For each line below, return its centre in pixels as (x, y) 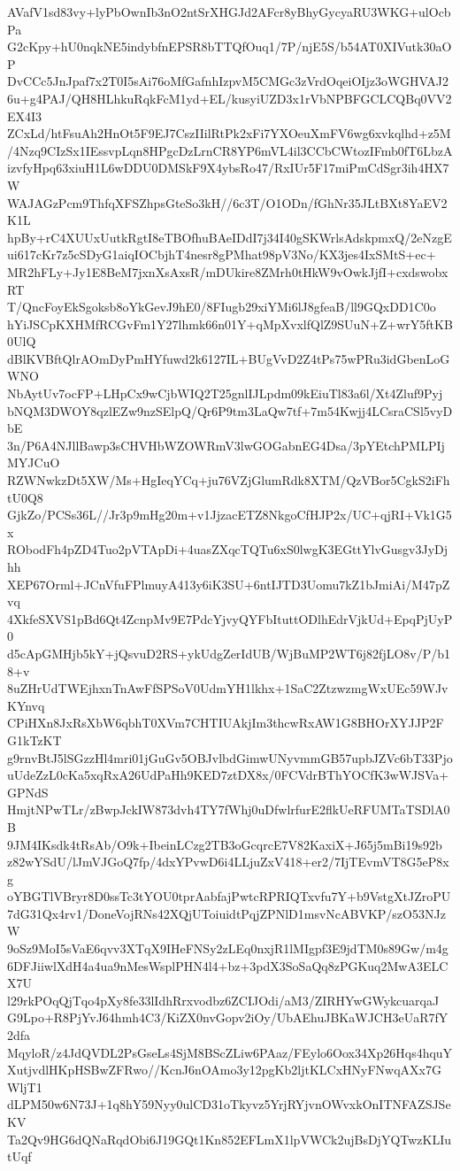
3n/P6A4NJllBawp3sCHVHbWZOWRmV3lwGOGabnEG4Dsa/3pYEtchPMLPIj (226, 445)
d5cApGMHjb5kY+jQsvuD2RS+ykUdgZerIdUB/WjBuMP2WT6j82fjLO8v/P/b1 (229, 653)
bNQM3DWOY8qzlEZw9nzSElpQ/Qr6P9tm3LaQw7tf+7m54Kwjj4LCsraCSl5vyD (230, 410)
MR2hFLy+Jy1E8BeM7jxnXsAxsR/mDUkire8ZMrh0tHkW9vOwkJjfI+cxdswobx (228, 271)
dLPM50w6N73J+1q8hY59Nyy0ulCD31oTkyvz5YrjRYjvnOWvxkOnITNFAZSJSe (229, 1104)
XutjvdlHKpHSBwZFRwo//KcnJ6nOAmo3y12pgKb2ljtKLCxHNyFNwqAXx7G (224, 1070)
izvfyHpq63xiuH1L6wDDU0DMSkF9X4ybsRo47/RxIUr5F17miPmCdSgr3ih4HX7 (228, 168)
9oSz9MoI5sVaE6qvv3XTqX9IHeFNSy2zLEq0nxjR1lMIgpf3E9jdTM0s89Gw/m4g (228, 948)
